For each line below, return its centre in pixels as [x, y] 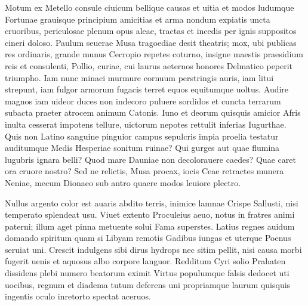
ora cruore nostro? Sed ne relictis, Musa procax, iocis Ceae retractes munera [144, 171]
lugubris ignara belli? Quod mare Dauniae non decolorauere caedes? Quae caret [150, 159]
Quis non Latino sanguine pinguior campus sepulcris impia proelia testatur [142, 136]
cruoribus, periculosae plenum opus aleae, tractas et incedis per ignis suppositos [151, 31]
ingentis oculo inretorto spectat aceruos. [78, 296]
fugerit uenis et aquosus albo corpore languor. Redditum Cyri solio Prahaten [145, 261]
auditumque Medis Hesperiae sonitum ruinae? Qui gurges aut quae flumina [142, 148]
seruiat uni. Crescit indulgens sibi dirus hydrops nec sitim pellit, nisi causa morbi [153, 249]
